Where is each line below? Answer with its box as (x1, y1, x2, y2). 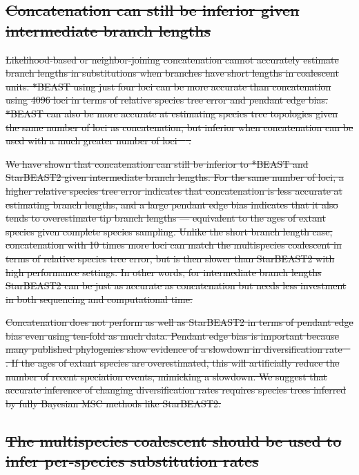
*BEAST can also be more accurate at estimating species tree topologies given (6, 106, 338, 120)
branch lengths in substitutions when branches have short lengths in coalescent (6, 66, 339, 80)
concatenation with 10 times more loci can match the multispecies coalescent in (6, 237, 342, 252)
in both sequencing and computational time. (6, 291, 193, 306)
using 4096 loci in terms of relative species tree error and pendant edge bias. (6, 93, 328, 107)
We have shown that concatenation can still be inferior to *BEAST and (6, 156, 309, 171)
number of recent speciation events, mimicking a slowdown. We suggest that (6, 369, 327, 383)
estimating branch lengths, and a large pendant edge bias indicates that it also (6, 197, 338, 211)
